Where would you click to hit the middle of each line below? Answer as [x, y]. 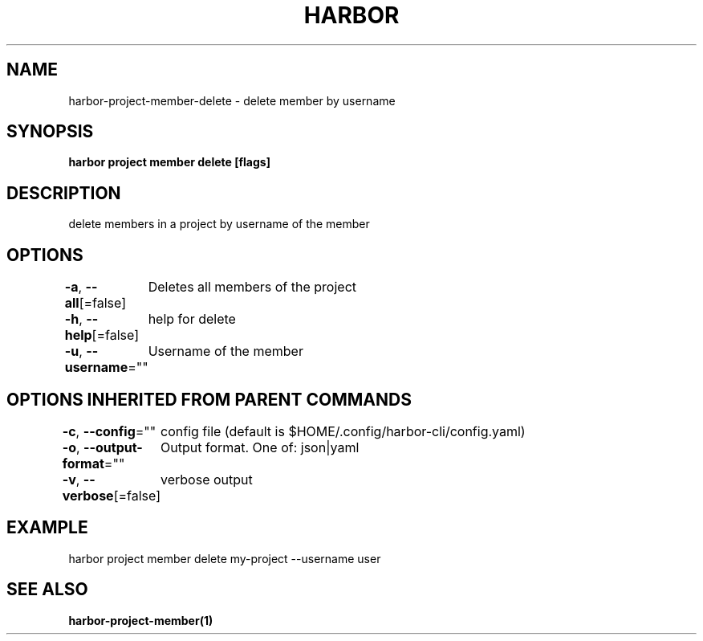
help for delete [192, 319]
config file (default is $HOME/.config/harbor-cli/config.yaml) [343, 431]
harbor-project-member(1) [141, 620]
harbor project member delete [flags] [169, 162]
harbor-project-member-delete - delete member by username [232, 100]
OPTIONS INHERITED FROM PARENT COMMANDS [209, 399]
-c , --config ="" [109, 431]
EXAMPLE [47, 528]
